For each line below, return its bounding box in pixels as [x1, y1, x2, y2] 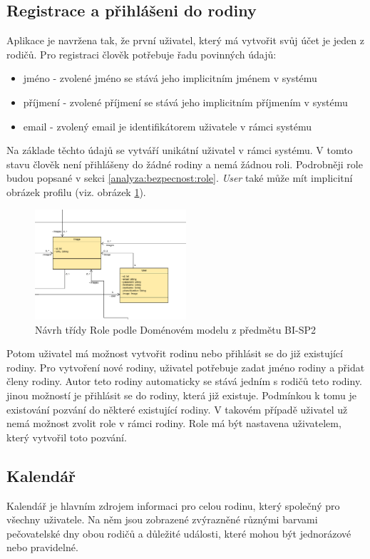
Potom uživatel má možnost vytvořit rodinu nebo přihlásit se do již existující [6, 346, 343, 361]
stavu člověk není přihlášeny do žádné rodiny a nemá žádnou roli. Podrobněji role [6, 156, 363, 171]
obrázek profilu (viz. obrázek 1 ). [6, 184, 146, 199]
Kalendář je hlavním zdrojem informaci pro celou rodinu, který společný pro [6, 498, 340, 513]
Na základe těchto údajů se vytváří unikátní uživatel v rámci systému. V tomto [6, 143, 353, 158]
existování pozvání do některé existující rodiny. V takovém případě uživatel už [6, 401, 348, 416]
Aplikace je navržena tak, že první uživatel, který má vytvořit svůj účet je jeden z [6, 33, 364, 48]
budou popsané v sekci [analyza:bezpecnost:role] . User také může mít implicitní [6, 170, 353, 185]
